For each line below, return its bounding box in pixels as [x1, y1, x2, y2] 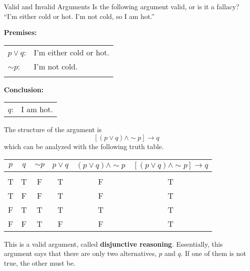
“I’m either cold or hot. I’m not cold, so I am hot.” [4, 11, 155, 21]
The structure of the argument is [4, 124, 102, 135]
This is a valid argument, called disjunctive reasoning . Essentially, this [4, 238, 223, 249]
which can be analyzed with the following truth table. [4, 141, 164, 151]
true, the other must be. [4, 257, 76, 268]
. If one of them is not [180, 248, 246, 258]
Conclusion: [4, 84, 44, 94]
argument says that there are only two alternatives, [4, 248, 157, 258]
